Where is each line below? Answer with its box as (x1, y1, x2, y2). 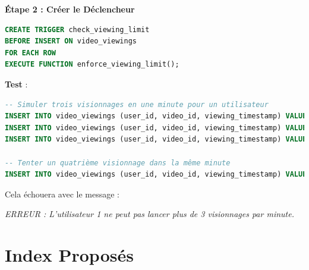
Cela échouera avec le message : (5, 187, 120, 200)
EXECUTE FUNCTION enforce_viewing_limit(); (5, 60, 179, 69)
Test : (5, 77, 28, 90)
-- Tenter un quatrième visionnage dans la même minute (5, 158, 231, 167)
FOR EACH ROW (5, 48, 56, 57)
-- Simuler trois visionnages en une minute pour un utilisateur (5, 100, 269, 109)
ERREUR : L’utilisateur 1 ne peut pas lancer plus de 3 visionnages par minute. (5, 208, 294, 220)
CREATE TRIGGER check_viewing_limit (5, 25, 150, 34)
